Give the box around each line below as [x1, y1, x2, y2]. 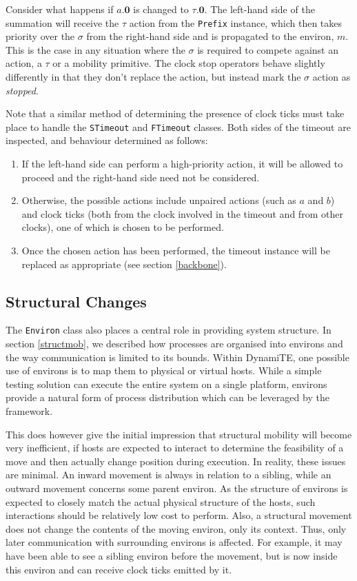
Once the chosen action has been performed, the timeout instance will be [21, 243, 330, 258]
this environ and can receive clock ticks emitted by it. [6, 562, 232, 576]
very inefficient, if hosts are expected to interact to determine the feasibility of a [6, 440, 344, 455]
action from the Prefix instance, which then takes [129, 15, 343, 30]
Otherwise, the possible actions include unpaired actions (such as [21, 193, 296, 207]
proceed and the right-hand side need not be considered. [21, 170, 260, 184]
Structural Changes [6, 290, 147, 312]
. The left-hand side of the [204, 2, 315, 16]
